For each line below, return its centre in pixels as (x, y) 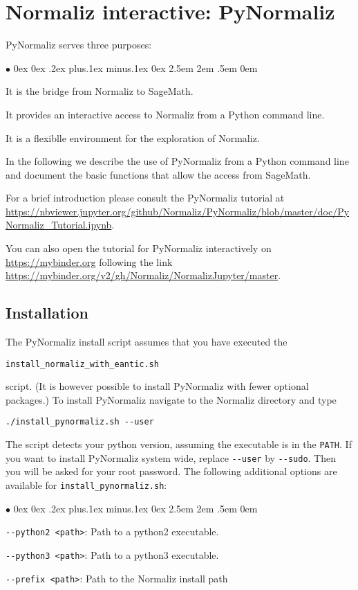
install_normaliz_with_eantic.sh (82, 364)
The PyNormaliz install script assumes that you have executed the (147, 342)
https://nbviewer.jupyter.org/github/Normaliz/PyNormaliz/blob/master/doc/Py (178, 211)
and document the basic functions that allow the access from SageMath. (158, 174)
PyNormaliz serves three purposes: (79, 45)
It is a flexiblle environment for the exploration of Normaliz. (133, 137)
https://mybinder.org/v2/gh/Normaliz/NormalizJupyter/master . (143, 275)
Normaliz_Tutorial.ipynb (59, 225)
